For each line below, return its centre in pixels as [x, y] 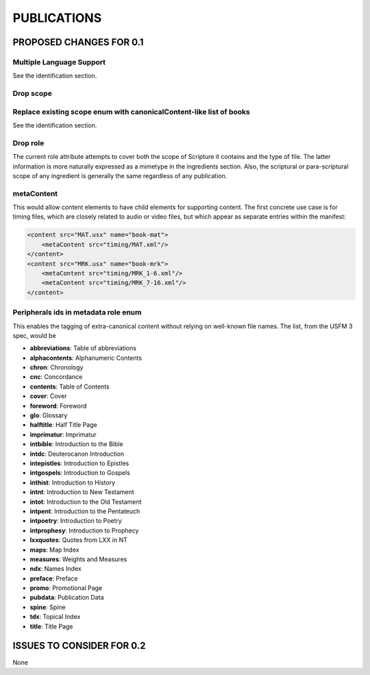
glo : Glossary [49, 415]
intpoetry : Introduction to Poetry [76, 521]
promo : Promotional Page [66, 588]
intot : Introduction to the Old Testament [86, 502]
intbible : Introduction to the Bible [76, 444]
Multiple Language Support [59, 62]
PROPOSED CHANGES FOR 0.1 [78, 42]
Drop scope [33, 94]
